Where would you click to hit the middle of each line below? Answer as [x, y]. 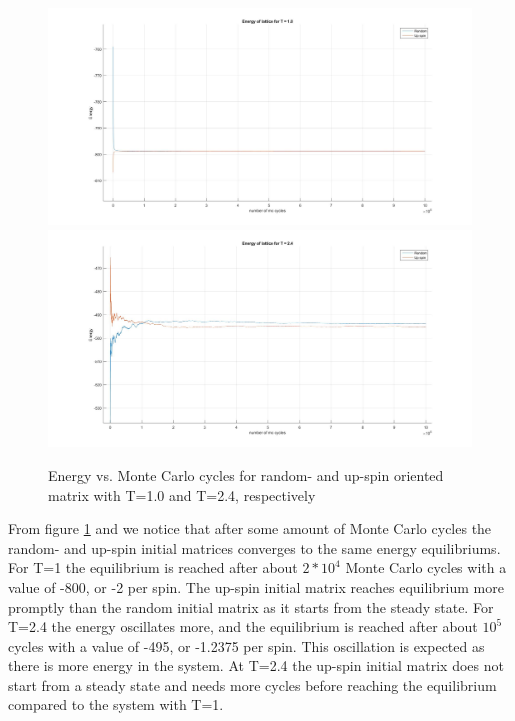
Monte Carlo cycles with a [426, 567]
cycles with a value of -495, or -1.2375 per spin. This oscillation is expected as [246, 645]
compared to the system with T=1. [116, 704]
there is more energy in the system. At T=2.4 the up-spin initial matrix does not [256, 665]
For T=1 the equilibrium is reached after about [153, 567]
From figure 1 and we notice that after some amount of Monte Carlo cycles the [250, 528]
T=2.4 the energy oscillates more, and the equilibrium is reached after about [243, 626]
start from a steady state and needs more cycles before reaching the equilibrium [252, 684]
